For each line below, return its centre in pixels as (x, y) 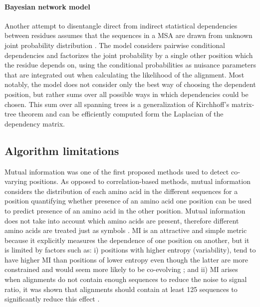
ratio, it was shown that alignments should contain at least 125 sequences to (121, 289)
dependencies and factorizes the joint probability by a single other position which (129, 55)
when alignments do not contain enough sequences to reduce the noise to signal (126, 279)
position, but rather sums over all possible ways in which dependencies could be (127, 94)
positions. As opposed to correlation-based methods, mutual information (140, 181)
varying (16, 181)
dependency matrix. (35, 123)
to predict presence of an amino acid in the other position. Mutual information (125, 210)
